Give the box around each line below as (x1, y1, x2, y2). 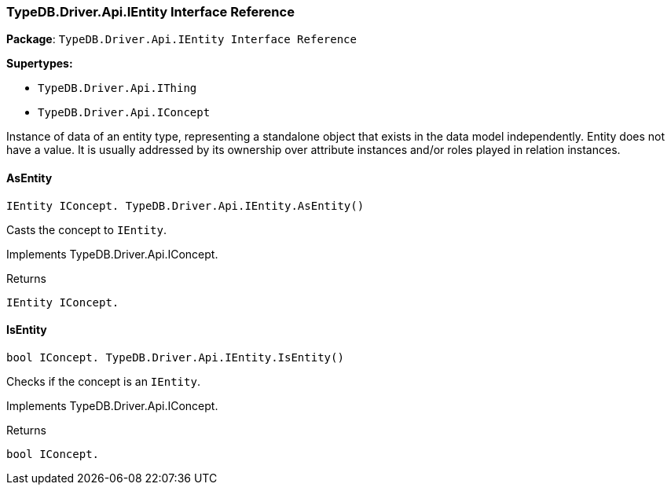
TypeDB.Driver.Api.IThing (38, 82, 197, 95)
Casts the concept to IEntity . (6, 222, 167, 236)
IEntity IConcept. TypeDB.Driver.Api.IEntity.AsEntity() (6, 199, 365, 212)
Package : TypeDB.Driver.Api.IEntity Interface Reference (6, 32, 357, 46)
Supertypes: (6, 57, 73, 71)
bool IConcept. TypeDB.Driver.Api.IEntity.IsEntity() (6, 350, 344, 364)
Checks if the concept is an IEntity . (6, 374, 200, 388)
